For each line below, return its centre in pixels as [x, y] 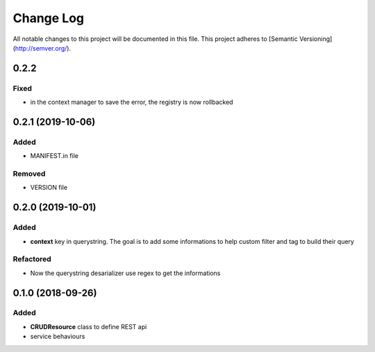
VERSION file [49, 188]
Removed [29, 174]
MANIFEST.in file [55, 156]
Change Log [49, 18]
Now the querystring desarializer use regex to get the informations [125, 273]
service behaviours [58, 337]
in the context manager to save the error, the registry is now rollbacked [132, 102]
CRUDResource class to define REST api [89, 326]
